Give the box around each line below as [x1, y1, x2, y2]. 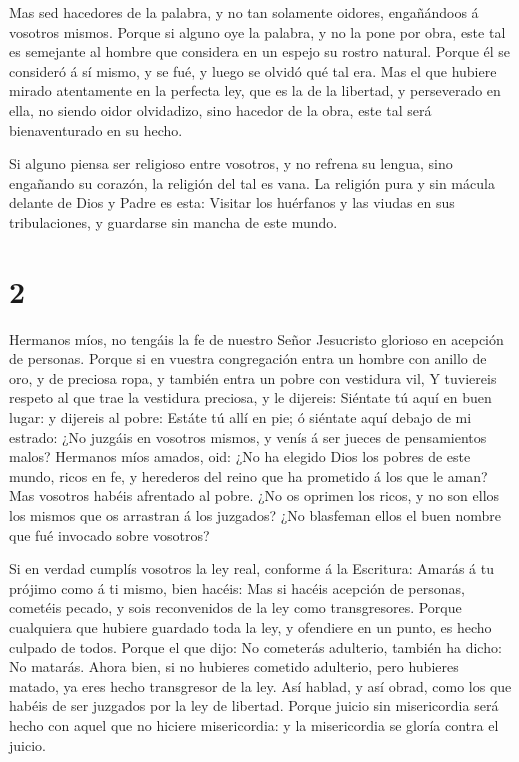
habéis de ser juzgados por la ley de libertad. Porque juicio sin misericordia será [9, 695, 499, 716]
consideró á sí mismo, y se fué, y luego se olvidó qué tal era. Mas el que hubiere [9, 60, 497, 81]
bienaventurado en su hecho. [9, 119, 183, 140]
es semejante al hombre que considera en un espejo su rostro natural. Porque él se [9, 41, 511, 62]
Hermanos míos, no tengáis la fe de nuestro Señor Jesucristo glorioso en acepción [9, 328, 504, 349]
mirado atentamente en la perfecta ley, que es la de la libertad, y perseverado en [9, 80, 501, 101]
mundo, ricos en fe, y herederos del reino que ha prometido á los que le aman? [9, 465, 488, 486]
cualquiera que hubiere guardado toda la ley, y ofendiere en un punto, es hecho [9, 616, 492, 637]
